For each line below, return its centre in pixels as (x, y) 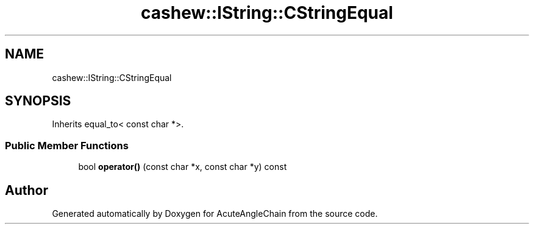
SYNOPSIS (38, 101)
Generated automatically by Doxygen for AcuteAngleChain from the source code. (215, 214)
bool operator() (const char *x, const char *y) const (183, 167)
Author (27, 190)
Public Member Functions (67, 145)
